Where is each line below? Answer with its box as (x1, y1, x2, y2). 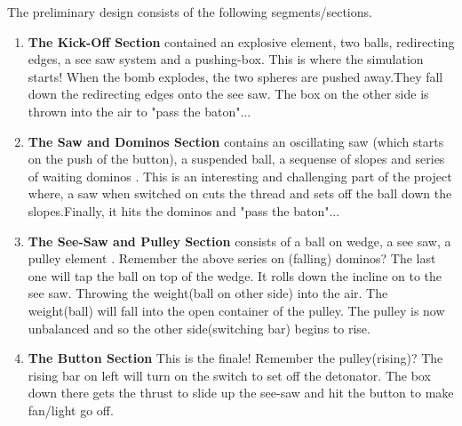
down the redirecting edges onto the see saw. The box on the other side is (28, 84, 429, 103)
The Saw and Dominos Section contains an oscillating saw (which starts (28, 132, 444, 150)
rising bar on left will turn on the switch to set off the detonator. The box (28, 366, 431, 384)
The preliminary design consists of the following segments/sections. (7, 3, 372, 20)
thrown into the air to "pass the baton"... (28, 101, 251, 120)
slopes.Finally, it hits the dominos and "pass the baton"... (28, 201, 340, 220)
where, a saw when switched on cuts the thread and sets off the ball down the (28, 184, 452, 203)
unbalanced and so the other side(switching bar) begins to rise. (28, 318, 370, 337)
